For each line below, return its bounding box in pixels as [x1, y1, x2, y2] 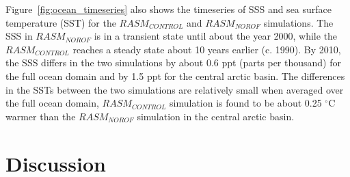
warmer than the [5, 109, 76, 123]
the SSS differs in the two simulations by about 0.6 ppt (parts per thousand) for [5, 55, 341, 70]
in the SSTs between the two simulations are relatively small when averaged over [5, 82, 344, 96]
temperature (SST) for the [5, 15, 116, 29]
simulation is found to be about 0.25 [170, 96, 322, 110]
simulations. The [263, 15, 334, 29]
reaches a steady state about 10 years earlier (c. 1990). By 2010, [72, 42, 341, 56]
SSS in [5, 29, 33, 43]
